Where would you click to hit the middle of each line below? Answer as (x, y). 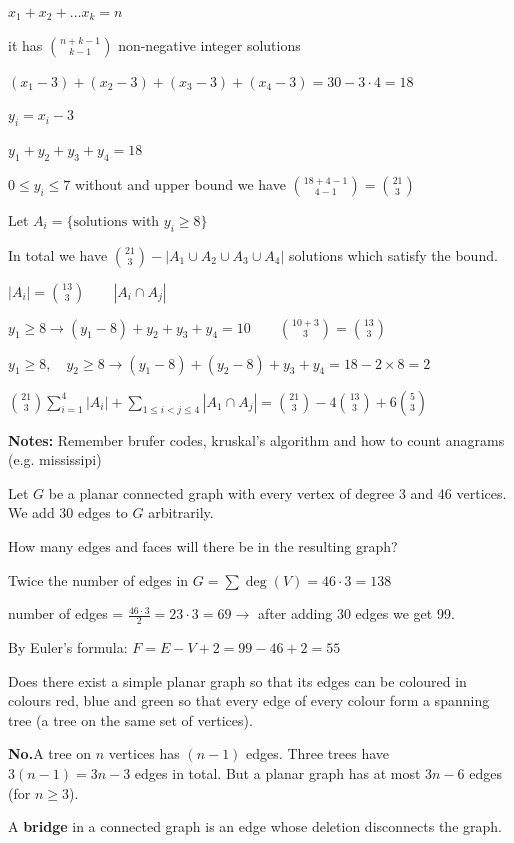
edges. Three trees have (318, 753)
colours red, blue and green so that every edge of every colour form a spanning (249, 700)
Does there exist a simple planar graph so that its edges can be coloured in (237, 680)
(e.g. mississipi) (55, 459)
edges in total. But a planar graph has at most (277, 772)
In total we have (58, 254)
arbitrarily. (181, 512)
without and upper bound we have (180, 183)
